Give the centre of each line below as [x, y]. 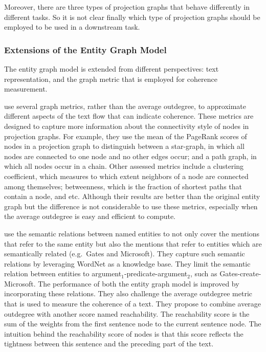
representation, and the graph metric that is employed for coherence [111, 79]
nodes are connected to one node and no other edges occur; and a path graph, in [130, 156]
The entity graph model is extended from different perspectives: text [112, 69]
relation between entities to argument [63, 273]
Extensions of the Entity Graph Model [85, 49]
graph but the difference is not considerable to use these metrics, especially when [131, 206]
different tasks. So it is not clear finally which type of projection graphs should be [132, 17]
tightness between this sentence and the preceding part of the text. [109, 344]
